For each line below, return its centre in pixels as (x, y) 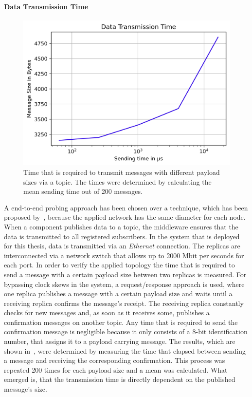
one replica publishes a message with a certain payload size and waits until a (118, 293)
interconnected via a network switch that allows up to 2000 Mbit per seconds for (124, 255)
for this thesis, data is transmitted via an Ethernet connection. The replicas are (122, 246)
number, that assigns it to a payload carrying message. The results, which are (120, 341)
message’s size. (26, 389)
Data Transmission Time (46, 6)
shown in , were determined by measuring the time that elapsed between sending (125, 350)
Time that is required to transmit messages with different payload (122, 172)
